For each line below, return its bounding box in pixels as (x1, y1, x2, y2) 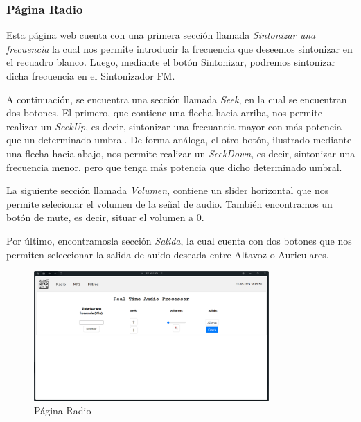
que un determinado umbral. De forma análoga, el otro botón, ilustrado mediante (6, 132, 352, 147)
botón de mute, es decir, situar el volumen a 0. (6, 210, 204, 225)
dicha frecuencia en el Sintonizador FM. (6, 69, 175, 82)
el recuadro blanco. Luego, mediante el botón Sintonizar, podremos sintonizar (6, 55, 336, 69)
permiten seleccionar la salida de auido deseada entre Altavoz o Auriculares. (6, 247, 329, 261)
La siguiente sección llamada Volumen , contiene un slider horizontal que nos (6, 183, 329, 197)
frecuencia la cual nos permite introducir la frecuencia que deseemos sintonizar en (6, 41, 353, 55)
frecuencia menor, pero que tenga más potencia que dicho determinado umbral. (6, 159, 342, 174)
